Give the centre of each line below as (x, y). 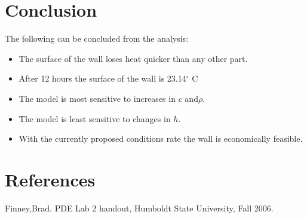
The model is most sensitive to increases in (97, 98)
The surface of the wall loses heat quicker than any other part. (133, 58)
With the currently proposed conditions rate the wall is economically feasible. (161, 138)
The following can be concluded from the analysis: (97, 38)
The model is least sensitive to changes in (95, 118)
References (50, 179)
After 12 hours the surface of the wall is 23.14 (102, 78)
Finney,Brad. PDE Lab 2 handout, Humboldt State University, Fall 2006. (139, 208)
